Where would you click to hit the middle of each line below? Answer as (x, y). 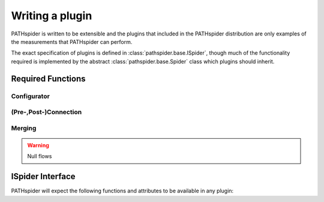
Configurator (31, 96)
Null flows (40, 156)
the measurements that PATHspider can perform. (72, 41)
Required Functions (49, 78)
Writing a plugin (52, 16)
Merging (24, 128)
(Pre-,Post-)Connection (46, 112)
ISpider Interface (43, 176)
